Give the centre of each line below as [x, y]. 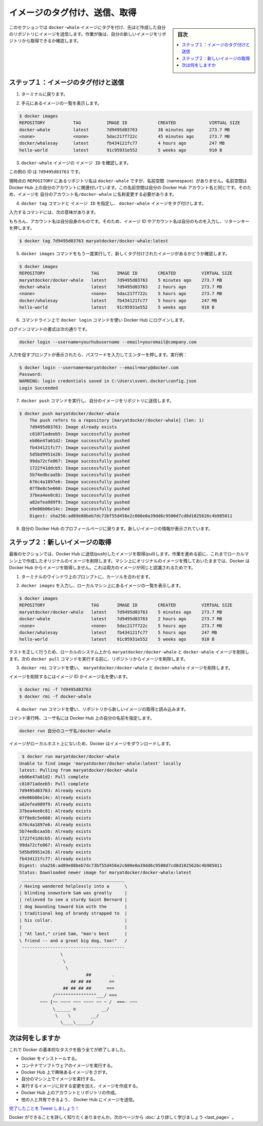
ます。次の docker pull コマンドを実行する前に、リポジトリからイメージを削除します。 [99, 659]
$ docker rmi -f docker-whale [55, 696]
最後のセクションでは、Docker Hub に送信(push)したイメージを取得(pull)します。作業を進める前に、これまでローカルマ [129, 554]
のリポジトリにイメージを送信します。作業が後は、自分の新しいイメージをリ [86, 34]
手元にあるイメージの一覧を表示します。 [62, 103]
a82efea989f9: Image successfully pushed [80, 502]
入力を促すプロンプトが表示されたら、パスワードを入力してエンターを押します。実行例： [98, 354]
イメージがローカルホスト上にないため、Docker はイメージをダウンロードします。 [91, 744]
